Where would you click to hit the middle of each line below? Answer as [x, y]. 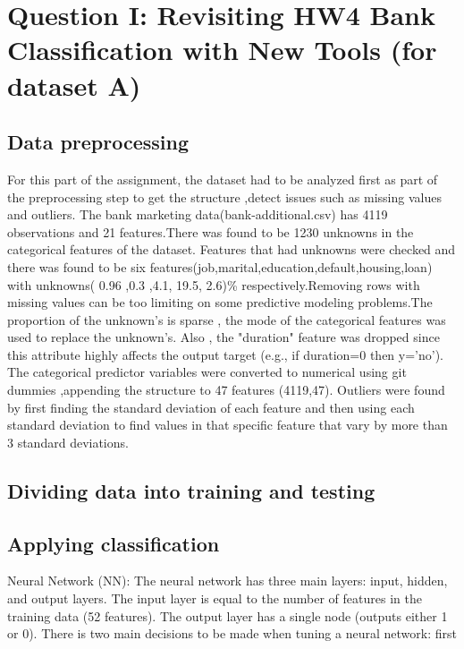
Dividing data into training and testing [191, 490]
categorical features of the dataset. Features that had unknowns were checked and [232, 249]
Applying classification [114, 543]
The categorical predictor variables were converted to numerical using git [207, 372]
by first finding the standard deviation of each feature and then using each [211, 407]
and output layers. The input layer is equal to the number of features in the [215, 598]
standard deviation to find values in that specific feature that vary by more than [228, 425]
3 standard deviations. [68, 442]
